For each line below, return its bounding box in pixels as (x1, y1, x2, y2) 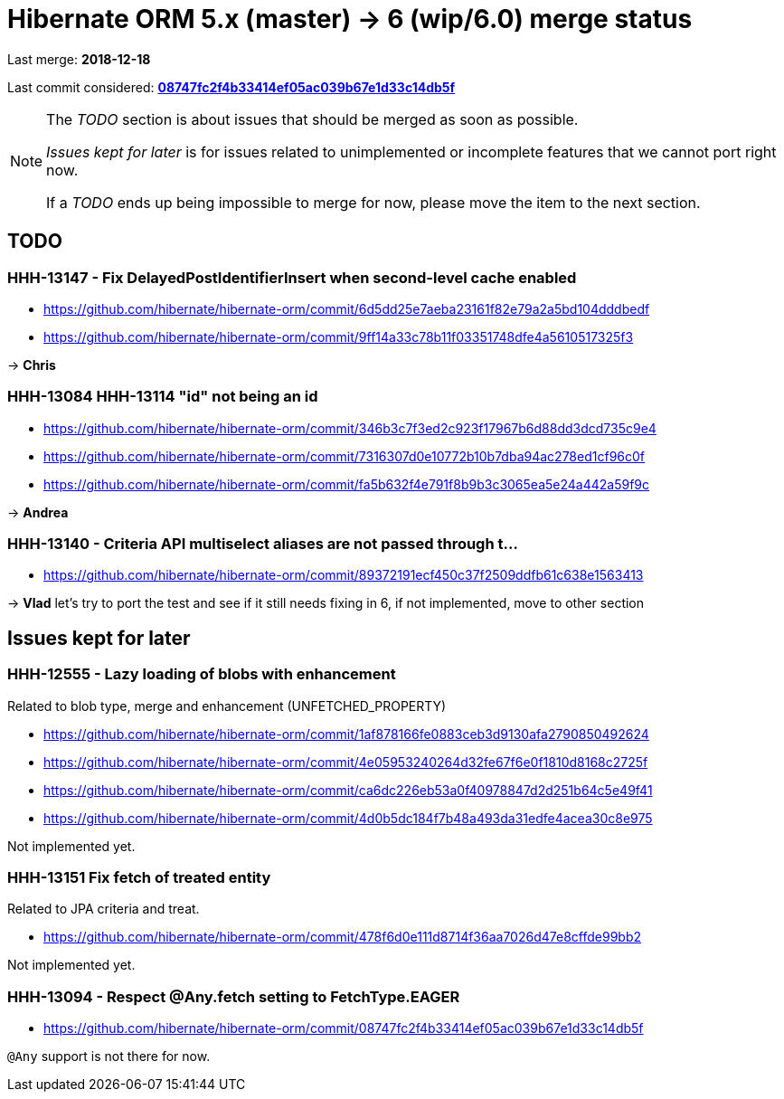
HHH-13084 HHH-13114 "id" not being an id (7, 387, 318, 406)
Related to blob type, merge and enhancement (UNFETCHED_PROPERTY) (7, 697, 447, 714)
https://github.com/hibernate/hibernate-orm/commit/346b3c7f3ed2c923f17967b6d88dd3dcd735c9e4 (43, 420, 656, 436)
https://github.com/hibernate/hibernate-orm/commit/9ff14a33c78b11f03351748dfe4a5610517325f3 (43, 328, 634, 345)
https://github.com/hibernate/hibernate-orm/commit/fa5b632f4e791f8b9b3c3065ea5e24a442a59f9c (43, 476, 650, 492)
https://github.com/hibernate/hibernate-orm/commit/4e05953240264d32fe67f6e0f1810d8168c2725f (43, 753, 648, 770)
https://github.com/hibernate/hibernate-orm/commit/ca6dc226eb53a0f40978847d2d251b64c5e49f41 (43, 782, 653, 798)
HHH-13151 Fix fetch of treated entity (7, 868, 271, 887)
